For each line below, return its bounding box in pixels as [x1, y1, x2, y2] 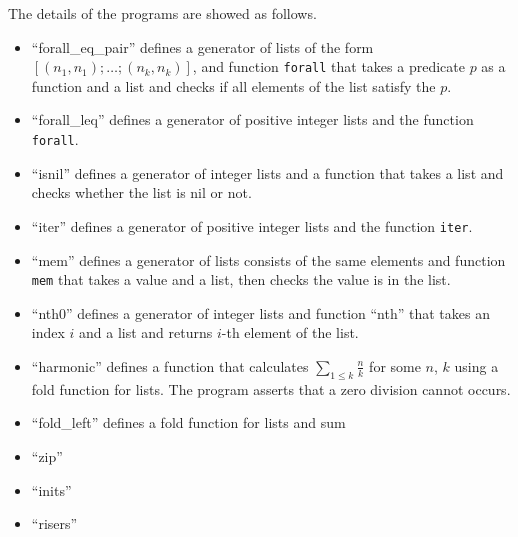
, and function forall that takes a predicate [192, 56, 465, 77]
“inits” [31, 479, 72, 500]
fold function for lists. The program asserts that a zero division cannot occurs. [31, 378, 511, 399]
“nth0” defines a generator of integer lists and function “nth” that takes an [31, 302, 490, 323]
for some [369, 355, 421, 376]
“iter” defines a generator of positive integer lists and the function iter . [31, 215, 473, 236]
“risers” [31, 513, 78, 534]
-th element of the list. [221, 322, 359, 343]
